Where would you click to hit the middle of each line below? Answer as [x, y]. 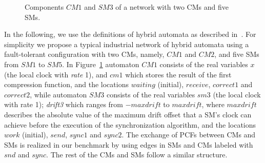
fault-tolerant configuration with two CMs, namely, [84, 54]
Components [44, 7]
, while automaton [58, 94]
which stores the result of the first [178, 74]
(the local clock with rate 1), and [56, 74]
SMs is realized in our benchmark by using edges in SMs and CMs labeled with [129, 144]
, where [213, 104]
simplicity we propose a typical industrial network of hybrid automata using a [127, 44]
